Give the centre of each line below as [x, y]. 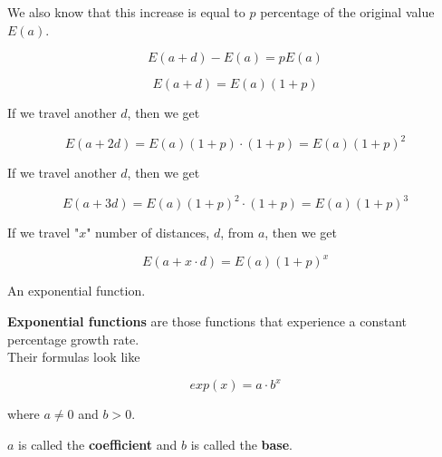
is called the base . [241, 444]
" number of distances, [148, 233]
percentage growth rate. [73, 339]
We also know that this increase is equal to [126, 12]
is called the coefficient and [98, 444]
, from [237, 233]
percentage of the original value [347, 12]
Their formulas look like [74, 357]
